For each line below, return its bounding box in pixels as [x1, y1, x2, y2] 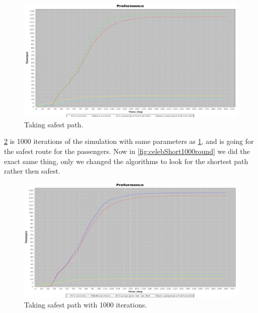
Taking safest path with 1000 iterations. [24, 299, 147, 309]
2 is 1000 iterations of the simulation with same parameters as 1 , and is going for [4, 136, 254, 146]
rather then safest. [4, 166, 60, 176]
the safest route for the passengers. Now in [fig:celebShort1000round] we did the [4, 146, 250, 156]
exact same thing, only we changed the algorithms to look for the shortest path [4, 155, 248, 166]
